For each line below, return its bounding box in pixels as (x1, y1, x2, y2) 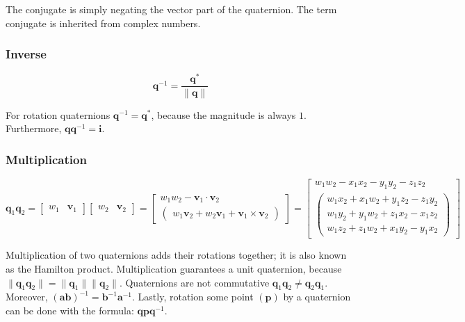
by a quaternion (283, 289, 351, 304)
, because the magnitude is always (151, 107, 296, 122)
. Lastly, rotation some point (132, 289, 254, 304)
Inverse (6, 45, 47, 63)
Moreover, (6, 289, 48, 304)
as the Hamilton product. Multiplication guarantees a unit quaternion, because (6, 261, 342, 275)
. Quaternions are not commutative (119, 275, 270, 289)
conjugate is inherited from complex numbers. (6, 15, 201, 30)
